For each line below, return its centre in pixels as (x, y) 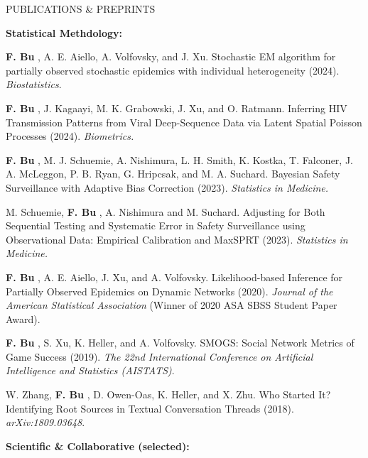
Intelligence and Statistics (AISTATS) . (90, 370)
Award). (23, 318)
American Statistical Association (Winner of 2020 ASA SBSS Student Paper (172, 305)
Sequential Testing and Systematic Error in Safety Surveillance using (156, 225)
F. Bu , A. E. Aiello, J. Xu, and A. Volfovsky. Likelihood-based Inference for (174, 277)
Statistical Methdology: (64, 32)
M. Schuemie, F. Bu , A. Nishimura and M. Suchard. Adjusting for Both (166, 211)
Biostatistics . (34, 84)
